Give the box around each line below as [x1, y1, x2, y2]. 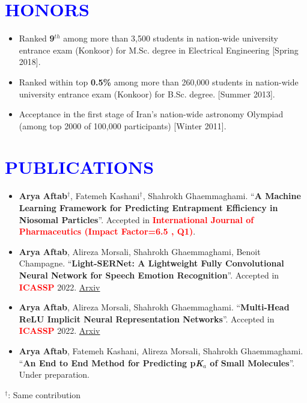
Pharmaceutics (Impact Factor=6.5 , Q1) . [19, 225, 196, 238]
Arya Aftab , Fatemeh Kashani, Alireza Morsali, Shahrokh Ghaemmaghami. [19, 344, 303, 357]
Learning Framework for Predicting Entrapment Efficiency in [19, 202, 278, 214]
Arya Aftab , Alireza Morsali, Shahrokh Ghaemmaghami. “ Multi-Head [19, 301, 290, 313]
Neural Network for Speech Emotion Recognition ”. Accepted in [19, 268, 279, 281]
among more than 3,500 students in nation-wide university [63, 32, 278, 45]
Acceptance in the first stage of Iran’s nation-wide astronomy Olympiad [19, 108, 284, 120]
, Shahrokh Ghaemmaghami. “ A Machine [142, 189, 301, 202]
